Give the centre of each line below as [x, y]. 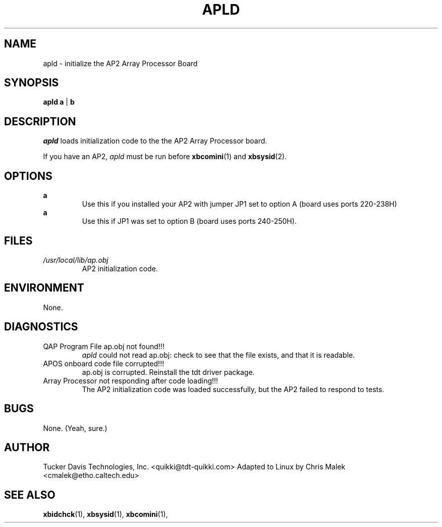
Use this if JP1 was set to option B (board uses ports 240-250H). [189, 221]
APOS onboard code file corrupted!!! [104, 363]
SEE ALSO [30, 495]
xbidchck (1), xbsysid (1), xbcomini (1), [105, 514]
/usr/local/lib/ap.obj [76, 260]
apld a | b [59, 102]
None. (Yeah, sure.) [75, 428]
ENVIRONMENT [44, 288]
